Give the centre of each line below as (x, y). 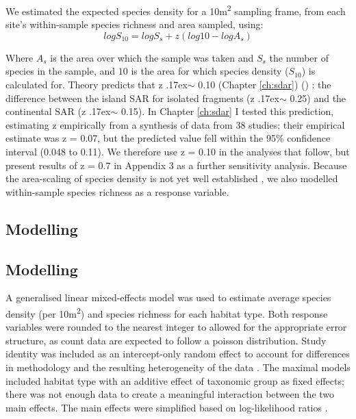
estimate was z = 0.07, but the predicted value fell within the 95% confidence (168, 138)
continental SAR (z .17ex (58, 111)
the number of (299, 57)
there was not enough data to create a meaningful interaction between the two (170, 394)
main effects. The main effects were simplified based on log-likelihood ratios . (167, 407)
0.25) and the (318, 98)
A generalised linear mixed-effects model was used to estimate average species (168, 297)
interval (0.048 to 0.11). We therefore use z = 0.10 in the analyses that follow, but (178, 151)
